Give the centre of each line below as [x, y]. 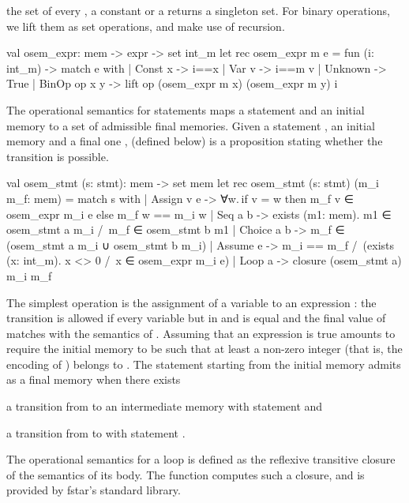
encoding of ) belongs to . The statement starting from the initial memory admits [204, 364]
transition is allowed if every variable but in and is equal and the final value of [196, 318]
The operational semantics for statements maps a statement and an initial [186, 109]
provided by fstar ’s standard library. [94, 490]
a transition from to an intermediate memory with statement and [165, 406]
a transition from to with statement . [96, 432]
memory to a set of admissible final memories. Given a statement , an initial [191, 125]
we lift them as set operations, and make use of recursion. [146, 26]
